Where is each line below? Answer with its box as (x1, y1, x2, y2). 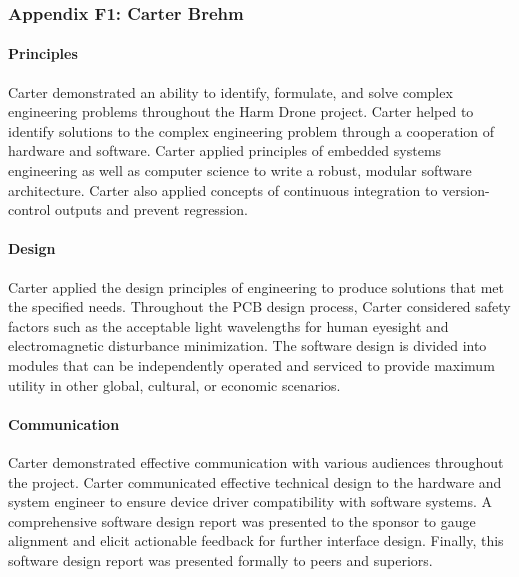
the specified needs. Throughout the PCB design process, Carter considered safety (8, 296, 511, 317)
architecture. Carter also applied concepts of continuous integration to (8, 179, 438, 200)
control (8, 199, 51, 220)
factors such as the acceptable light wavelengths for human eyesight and (8, 315, 449, 336)
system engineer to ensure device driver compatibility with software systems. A (8, 491, 493, 512)
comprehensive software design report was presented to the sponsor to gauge (8, 510, 476, 531)
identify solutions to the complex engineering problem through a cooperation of (8, 120, 495, 141)
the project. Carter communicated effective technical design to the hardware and (8, 471, 502, 492)
